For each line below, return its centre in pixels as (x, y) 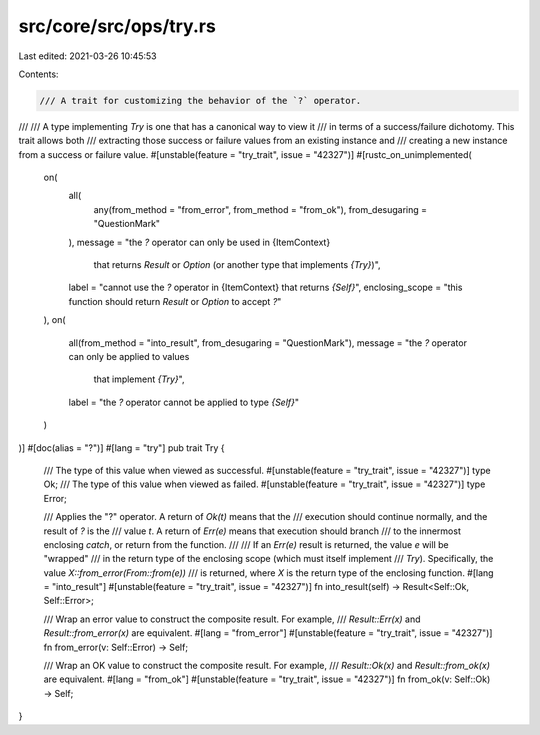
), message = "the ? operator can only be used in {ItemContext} (199, 242)
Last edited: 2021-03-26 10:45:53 (87, 56)
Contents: (38, 74)
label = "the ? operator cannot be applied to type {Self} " (184, 402)
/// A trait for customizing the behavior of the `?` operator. (200, 100)
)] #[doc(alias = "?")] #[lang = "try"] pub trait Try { (121, 447)
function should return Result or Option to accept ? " (175, 301)
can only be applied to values (129, 356)
